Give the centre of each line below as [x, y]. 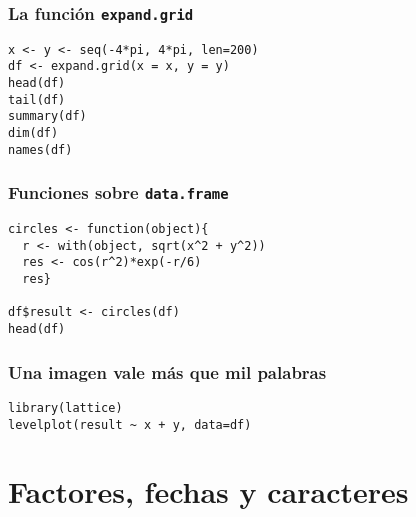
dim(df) [33, 133]
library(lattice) [65, 407]
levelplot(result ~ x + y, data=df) [130, 424]
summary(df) [47, 116]
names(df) [40, 149]
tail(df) [37, 99]
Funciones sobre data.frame [118, 192]
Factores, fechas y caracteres [208, 491]
